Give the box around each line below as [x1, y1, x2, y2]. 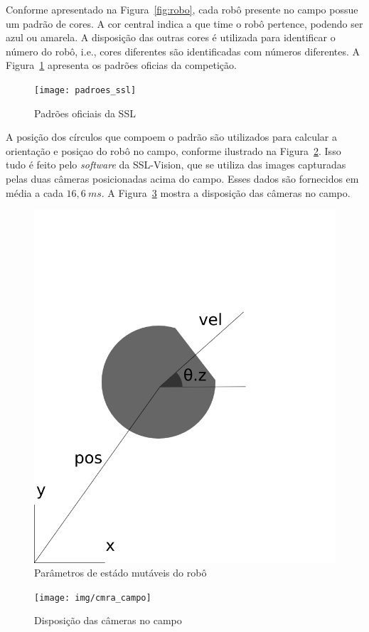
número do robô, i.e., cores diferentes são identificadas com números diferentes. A [6, 43, 360, 58]
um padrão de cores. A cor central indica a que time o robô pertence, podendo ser [6, 16, 363, 31]
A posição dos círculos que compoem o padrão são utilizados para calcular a [6, 129, 338, 144]
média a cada [6, 185, 63, 200]
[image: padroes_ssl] [34, 85, 137, 95]
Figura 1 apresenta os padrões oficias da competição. [6, 58, 237, 73]
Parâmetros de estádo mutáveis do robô [34, 565, 207, 580]
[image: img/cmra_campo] [34, 592, 151, 603]
